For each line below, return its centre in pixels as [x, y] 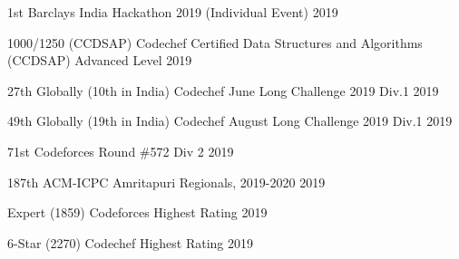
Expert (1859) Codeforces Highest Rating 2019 [137, 212]
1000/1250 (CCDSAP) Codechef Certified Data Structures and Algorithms [215, 42]
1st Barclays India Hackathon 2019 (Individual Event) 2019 [173, 12]
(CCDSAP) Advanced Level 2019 [100, 60]
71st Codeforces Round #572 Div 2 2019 [121, 151]
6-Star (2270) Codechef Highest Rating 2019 [130, 242]
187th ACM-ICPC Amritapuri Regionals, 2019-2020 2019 [166, 182]
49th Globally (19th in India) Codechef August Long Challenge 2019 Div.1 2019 [230, 121]
